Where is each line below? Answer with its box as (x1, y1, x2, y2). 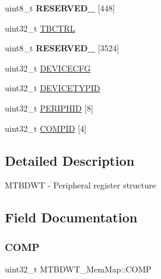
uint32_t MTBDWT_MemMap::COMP (5, 262, 151, 275)
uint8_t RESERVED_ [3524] (5, 42, 119, 54)
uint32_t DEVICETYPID (5, 82, 100, 94)
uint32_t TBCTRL (5, 21, 75, 34)
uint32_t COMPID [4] (5, 122, 87, 134)
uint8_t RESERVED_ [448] (5, 2, 115, 14)
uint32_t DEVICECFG (5, 61, 91, 74)
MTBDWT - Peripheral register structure (5, 179, 156, 191)
